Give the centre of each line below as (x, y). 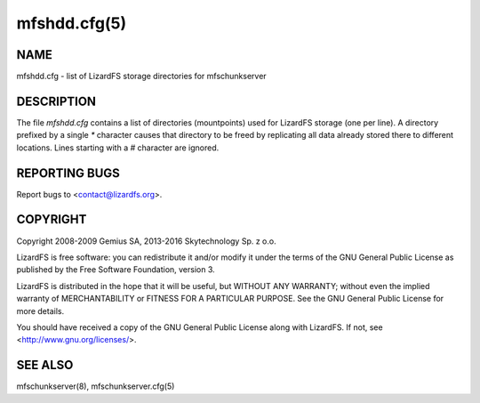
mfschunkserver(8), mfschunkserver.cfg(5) (96, 386)
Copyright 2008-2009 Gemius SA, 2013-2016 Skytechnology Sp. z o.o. (146, 241)
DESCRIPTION (56, 101)
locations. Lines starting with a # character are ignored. (118, 148)
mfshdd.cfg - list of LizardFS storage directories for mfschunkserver (141, 77)
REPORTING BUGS (68, 173)
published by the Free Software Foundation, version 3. (116, 270)
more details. (40, 310)
